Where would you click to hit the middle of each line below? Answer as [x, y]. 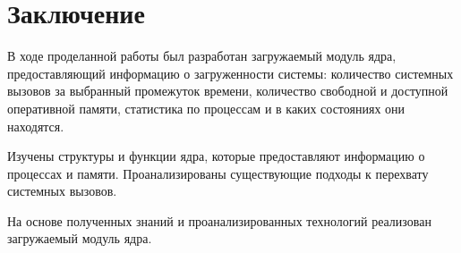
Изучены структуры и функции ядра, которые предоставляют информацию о [216, 156]
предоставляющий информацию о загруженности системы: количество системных [230, 73]
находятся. [36, 126]
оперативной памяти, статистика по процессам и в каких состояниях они [206, 108]
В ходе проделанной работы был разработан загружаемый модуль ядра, [202, 56]
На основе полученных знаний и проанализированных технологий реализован [219, 220]
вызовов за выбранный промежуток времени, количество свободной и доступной [228, 91]
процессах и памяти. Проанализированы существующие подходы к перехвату [218, 173]
